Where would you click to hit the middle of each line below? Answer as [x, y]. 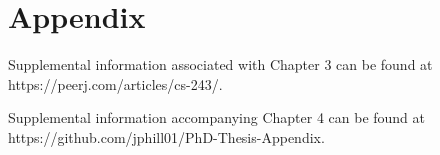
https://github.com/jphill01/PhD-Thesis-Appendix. [166, 136]
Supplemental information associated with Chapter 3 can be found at [220, 64]
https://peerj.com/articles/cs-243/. [115, 83]
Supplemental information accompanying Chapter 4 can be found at [217, 117]
